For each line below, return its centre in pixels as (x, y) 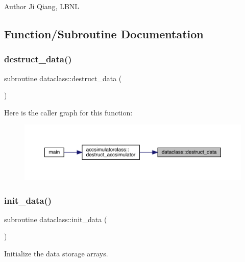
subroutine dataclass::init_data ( (56, 219)
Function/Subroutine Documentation (104, 33)
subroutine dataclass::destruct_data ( (63, 78)
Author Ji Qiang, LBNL (42, 6)
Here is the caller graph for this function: (68, 112)
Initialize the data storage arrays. (56, 253)
